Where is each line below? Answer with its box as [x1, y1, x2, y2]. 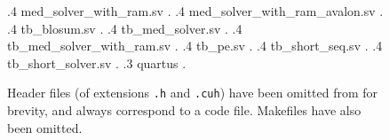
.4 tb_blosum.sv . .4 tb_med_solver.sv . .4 [7, 19, 242, 37]
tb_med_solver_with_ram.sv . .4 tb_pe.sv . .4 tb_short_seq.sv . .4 [7, 36, 383, 55]
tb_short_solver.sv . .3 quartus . [7, 53, 187, 72]
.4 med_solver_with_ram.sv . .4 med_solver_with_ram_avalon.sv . [7, 2, 384, 19]
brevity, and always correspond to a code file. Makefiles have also [7, 101, 361, 120]
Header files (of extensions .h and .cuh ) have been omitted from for [7, 83, 378, 102]
